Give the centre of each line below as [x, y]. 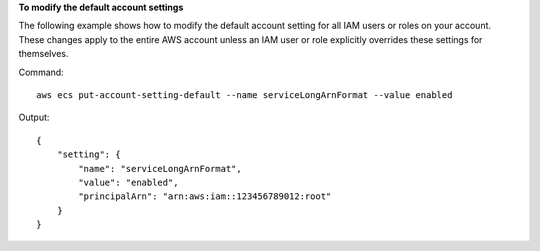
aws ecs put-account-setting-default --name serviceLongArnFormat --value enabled [244, 94]
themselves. [43, 54]
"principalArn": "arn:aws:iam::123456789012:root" [205, 196]
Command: [41, 72]
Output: [34, 117]
